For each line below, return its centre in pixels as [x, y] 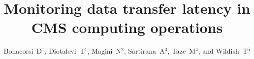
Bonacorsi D [23, 51]
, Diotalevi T [64, 51]
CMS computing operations [127, 27]
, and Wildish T [223, 51]
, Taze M [182, 51]
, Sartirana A [144, 51]
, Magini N [104, 51]
